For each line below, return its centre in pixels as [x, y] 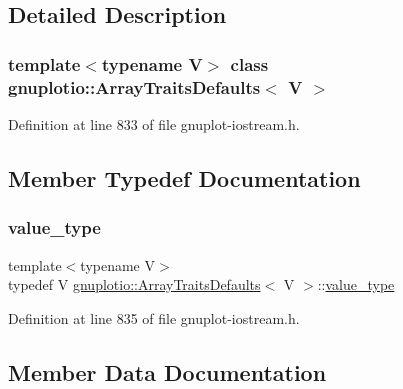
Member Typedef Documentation [184, 177]
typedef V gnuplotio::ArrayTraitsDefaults [134, 284]
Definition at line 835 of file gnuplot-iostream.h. [154, 317]
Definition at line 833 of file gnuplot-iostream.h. [154, 123]
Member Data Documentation [167, 371]
